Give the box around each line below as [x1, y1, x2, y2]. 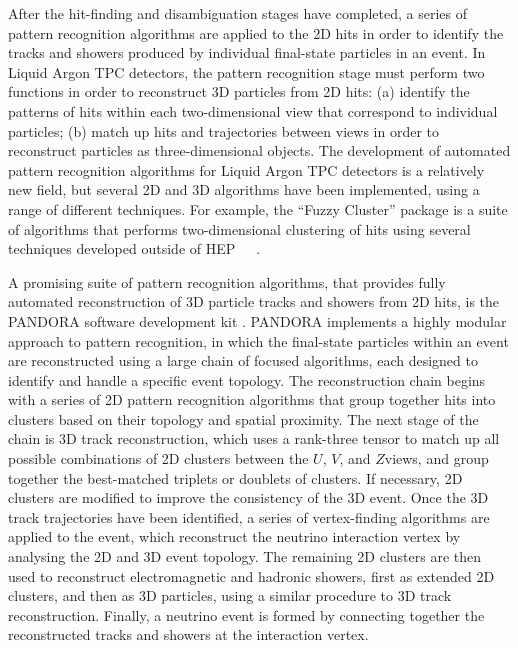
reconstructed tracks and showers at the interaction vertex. [8, 624, 369, 645]
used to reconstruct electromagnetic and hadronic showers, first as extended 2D [8, 565, 495, 586]
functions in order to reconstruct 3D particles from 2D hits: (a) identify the [8, 81, 470, 102]
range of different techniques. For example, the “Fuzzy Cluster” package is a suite [8, 198, 508, 219]
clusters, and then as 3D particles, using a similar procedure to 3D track [8, 585, 452, 606]
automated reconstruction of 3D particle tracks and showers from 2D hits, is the [8, 291, 500, 312]
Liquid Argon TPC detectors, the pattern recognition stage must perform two [8, 61, 485, 82]
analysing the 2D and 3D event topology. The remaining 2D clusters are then [8, 546, 482, 567]
